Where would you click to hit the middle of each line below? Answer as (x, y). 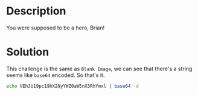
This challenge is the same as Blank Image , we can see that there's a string (99, 69)
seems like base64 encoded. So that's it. (56, 75)
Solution (28, 52)
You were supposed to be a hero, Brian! (56, 28)
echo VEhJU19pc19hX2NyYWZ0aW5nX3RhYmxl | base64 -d (72, 86)
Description (36, 11)
